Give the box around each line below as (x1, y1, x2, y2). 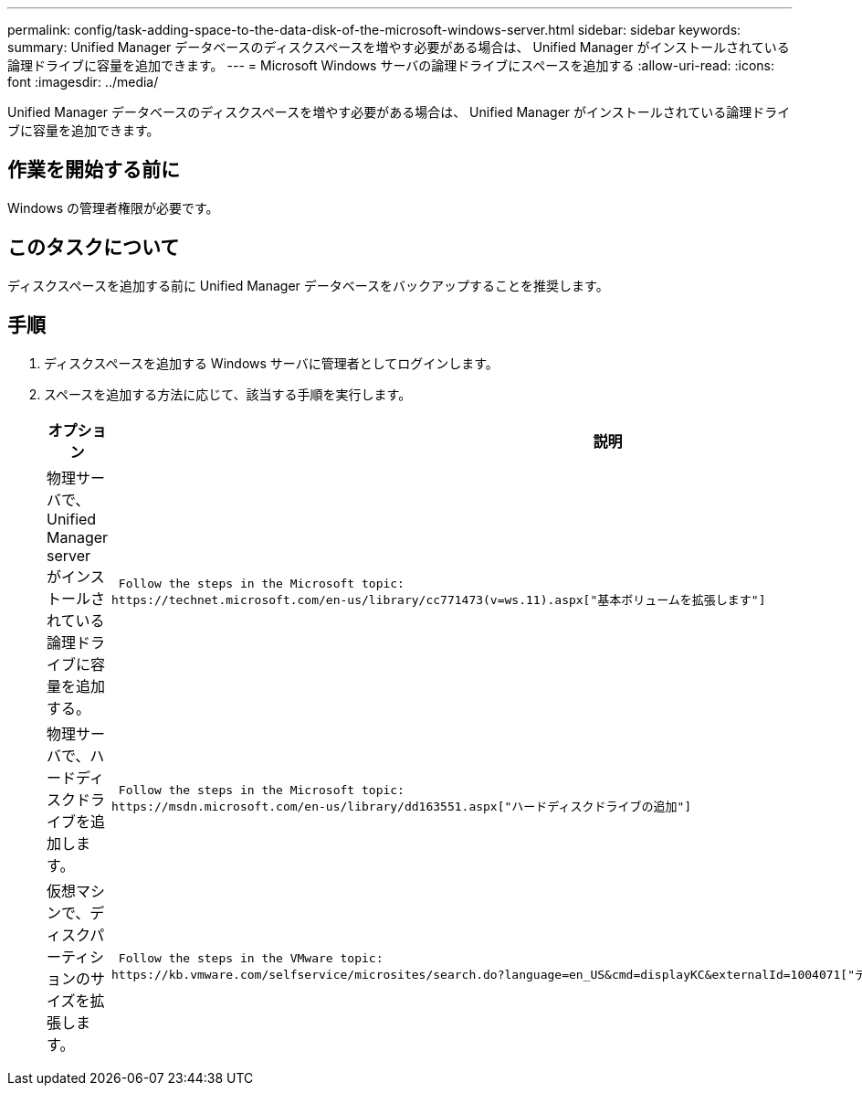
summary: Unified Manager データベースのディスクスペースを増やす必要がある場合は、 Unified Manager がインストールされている (7, 39, 790, 55)
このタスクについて (7, 236, 180, 260)
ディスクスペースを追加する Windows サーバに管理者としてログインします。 (44, 355, 499, 371)
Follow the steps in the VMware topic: (118, 950, 384, 965)
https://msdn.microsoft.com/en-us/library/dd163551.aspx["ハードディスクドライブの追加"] (111, 799, 692, 813)
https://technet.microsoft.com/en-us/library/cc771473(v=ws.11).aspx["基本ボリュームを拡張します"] (111, 592, 766, 607)
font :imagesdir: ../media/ (7, 74, 159, 90)
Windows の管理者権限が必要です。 (7, 199, 219, 216)
